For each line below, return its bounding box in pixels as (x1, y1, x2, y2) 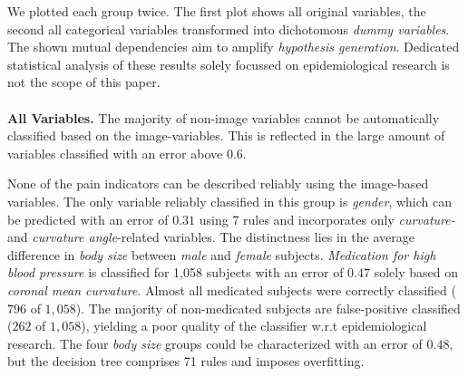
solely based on (374, 263, 458, 282)
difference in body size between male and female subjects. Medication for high (7, 245, 436, 264)
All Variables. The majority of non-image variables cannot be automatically (7, 108, 440, 127)
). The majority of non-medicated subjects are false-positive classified (75, 298, 461, 317)
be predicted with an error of (7, 209, 169, 228)
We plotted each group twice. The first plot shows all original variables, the (7, 2, 426, 20)
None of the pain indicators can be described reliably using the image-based (7, 174, 429, 193)
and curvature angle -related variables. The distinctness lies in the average (7, 227, 414, 246)
